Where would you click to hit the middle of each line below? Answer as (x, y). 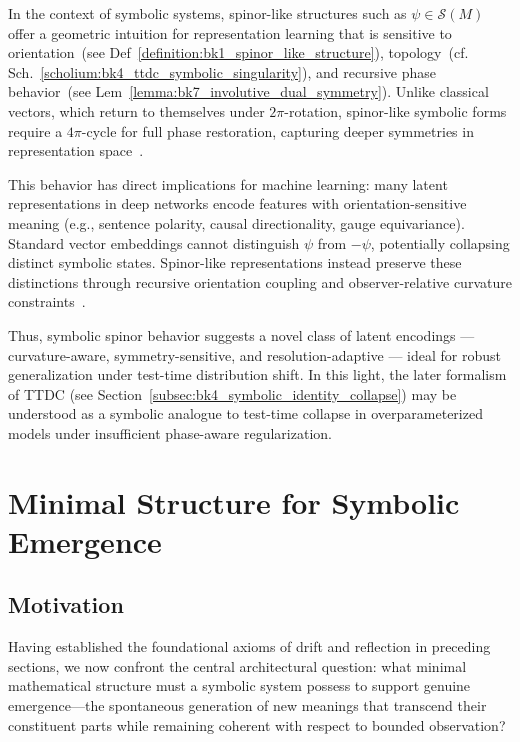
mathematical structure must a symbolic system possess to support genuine (239, 685)
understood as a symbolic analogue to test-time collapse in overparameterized (245, 413)
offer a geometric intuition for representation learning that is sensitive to (230, 32)
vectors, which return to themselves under (136, 110)
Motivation (66, 604)
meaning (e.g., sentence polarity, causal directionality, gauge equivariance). (236, 222)
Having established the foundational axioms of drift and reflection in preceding (249, 646)
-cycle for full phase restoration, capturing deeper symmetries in (277, 130)
